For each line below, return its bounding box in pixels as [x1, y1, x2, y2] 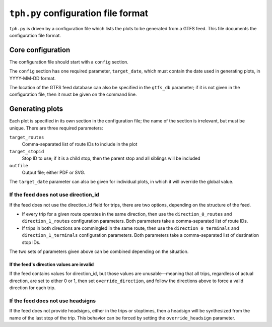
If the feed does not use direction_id [9, 191, 99, 199]
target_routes [9, 135, 44, 141]
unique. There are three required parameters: [9, 125, 103, 131]
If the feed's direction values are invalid [9, 261, 94, 267]
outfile [9, 163, 29, 168]
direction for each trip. [9, 285, 56, 291]
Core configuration [9, 45, 71, 54]
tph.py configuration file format [9, 8, 149, 19]
